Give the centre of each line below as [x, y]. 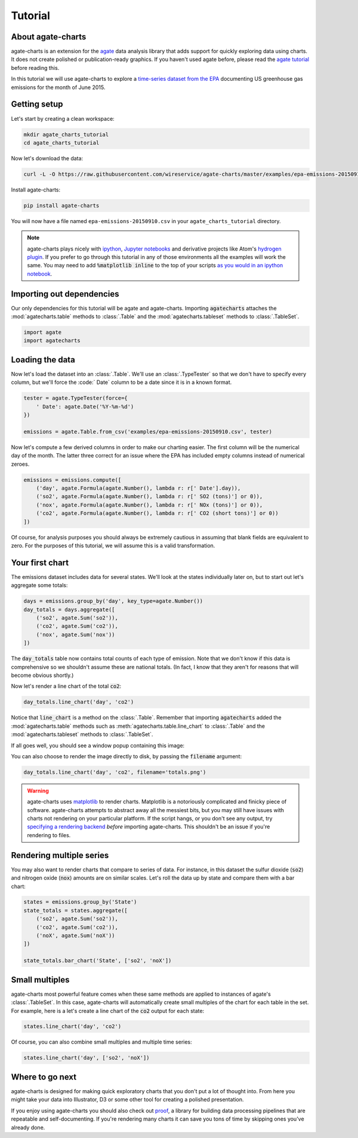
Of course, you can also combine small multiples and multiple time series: [101, 1042]
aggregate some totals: [39, 585]
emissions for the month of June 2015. [58, 87]
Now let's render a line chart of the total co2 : [66, 686]
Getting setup [37, 104]
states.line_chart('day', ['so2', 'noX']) [87, 1058]
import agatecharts [52, 341]
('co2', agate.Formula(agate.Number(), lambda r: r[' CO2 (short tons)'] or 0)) [157, 513]
